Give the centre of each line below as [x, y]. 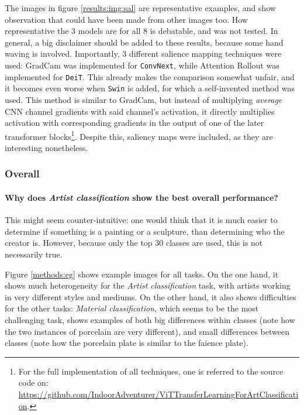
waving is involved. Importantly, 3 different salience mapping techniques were [143, 54]
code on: [33, 383]
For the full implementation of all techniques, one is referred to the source [151, 371]
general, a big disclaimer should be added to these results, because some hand [144, 42]
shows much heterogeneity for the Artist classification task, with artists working [148, 285]
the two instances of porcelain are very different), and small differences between [147, 331]
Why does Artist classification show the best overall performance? [141, 197]
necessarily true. [34, 254]
